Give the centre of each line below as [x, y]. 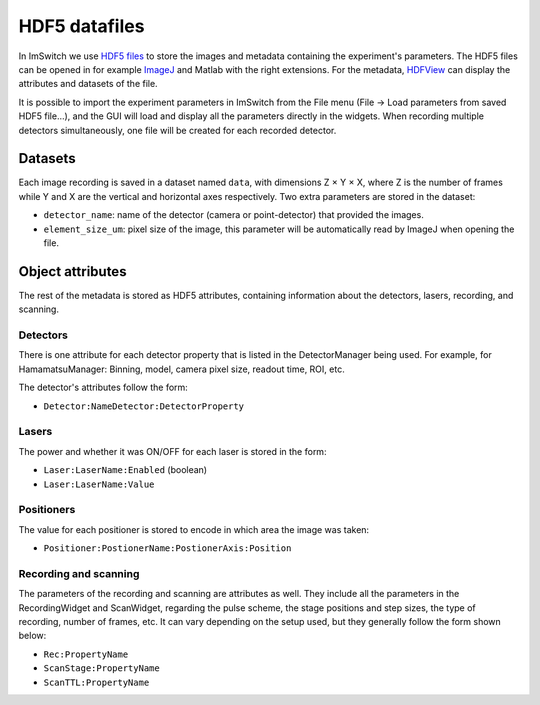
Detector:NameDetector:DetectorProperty [144, 406]
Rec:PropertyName [86, 654]
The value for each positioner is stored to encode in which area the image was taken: [194, 529]
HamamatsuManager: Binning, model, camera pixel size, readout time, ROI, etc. [181, 369]
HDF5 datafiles [81, 26]
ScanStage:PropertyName [101, 668]
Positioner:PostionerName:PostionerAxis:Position [167, 548]
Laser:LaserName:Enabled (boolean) [125, 470]
